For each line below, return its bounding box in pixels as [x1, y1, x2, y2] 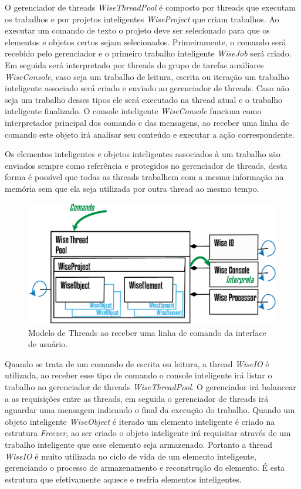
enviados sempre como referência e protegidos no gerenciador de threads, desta [5, 159, 288, 171]
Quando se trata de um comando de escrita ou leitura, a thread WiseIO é [5, 357, 269, 370]
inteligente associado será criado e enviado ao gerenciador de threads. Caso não [5, 82, 289, 94]
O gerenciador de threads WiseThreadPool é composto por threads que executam [5, 1, 296, 13]
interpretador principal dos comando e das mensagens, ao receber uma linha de [5, 116, 289, 128]
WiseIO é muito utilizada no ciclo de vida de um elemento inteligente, [5, 450, 256, 462]
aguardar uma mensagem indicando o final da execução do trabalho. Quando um [5, 404, 295, 416]
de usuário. [28, 338, 68, 350]
